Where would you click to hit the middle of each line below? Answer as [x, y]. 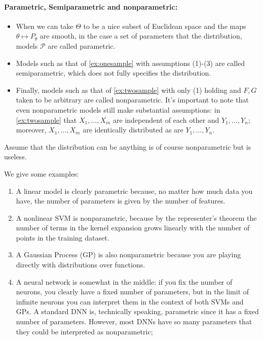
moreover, [31, 130]
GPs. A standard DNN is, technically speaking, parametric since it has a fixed [137, 311]
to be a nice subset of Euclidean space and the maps [165, 26]
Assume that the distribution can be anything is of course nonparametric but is [128, 146]
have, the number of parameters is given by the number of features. [121, 201]
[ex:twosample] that [46, 120]
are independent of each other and [166, 120]
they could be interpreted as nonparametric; [84, 331]
